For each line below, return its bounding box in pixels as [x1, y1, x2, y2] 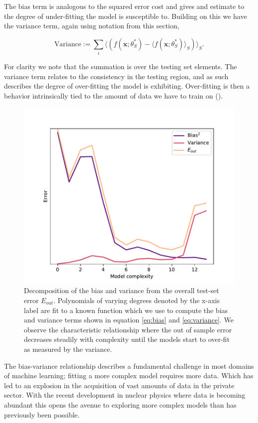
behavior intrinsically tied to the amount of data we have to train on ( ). [4, 90, 223, 101]
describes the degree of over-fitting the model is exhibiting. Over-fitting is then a [4, 81, 250, 91]
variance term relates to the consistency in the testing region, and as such [4, 71, 229, 81]
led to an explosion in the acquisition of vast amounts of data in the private [4, 380, 235, 390]
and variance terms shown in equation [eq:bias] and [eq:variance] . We [24, 315, 234, 325]
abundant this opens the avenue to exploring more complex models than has [4, 399, 237, 410]
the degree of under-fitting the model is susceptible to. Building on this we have [4, 10, 247, 21]
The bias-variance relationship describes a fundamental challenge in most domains [4, 360, 254, 371]
